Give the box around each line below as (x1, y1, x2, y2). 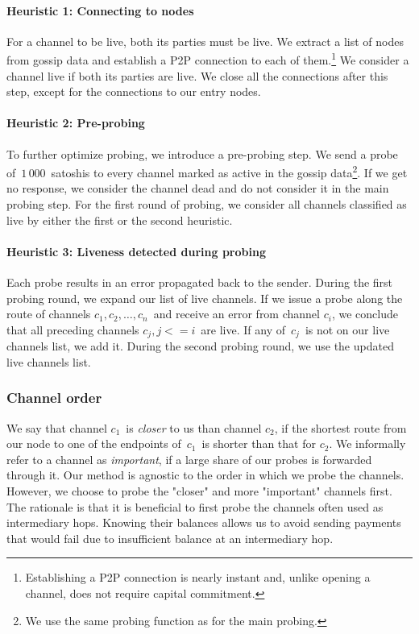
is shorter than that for (201, 435, 316, 452)
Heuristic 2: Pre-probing (6, 114, 145, 131)
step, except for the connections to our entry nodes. (6, 83, 261, 100)
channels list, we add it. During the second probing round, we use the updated (6, 338, 394, 354)
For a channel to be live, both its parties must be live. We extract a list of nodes (6, 32, 404, 49)
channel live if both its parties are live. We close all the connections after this (6, 67, 388, 84)
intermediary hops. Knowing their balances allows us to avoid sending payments (6, 514, 401, 531)
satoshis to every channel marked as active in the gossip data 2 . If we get (51, 162, 408, 180)
